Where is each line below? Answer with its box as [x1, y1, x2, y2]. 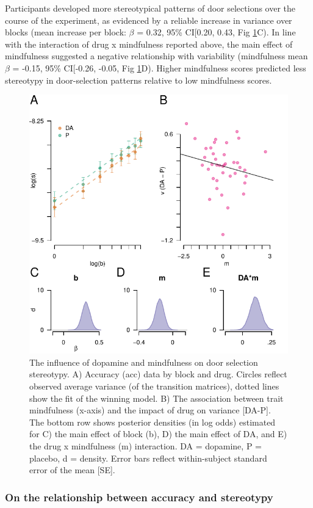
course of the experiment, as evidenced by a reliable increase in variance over [5, 13, 292, 26]
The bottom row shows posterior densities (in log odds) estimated [29, 415, 276, 428]
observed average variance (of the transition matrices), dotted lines [29, 379, 279, 392]
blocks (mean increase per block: [5, 26, 126, 38]
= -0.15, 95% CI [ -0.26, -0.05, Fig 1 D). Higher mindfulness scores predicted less [12, 61, 306, 74]
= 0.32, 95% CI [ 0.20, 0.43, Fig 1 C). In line [137, 26, 296, 38]
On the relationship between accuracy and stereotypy [5, 489, 273, 504]
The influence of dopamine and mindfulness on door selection [29, 355, 258, 368]
